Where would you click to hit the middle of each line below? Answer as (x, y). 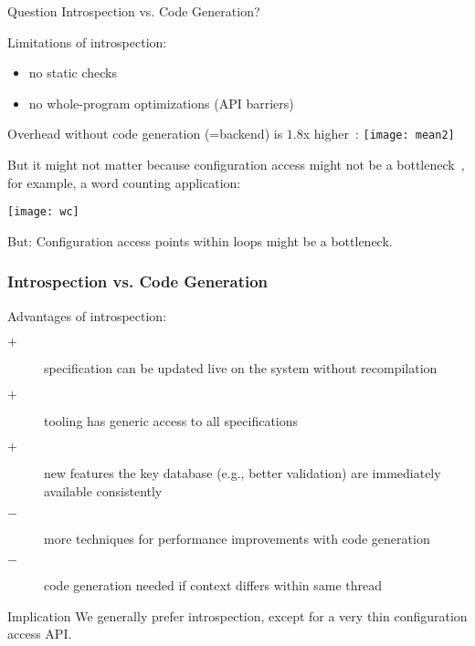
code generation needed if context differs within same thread (213, 585)
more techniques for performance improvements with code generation (237, 538)
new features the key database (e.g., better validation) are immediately (243, 473)
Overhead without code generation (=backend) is (145, 134)
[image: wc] (43, 212)
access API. (40, 634)
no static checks (73, 73)
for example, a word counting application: (124, 182)
